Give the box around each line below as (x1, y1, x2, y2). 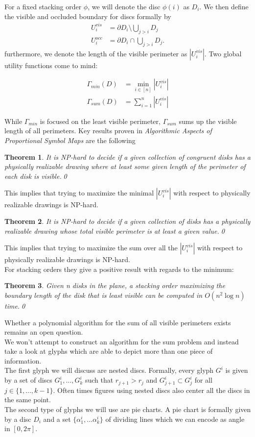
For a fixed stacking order (4, 1, 82, 11)
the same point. (4, 394, 51, 405)
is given (225, 365, 248, 375)
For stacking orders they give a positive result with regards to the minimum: (4, 264, 234, 274)
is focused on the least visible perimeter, (40, 116, 161, 126)
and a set (43, 413, 71, 424)
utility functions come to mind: (4, 60, 98, 70)
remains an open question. (4, 327, 83, 337)
